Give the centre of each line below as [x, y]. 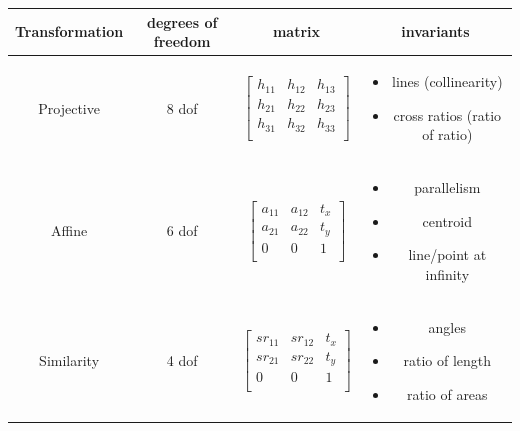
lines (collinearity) [447, 80]
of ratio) [447, 134]
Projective [69, 107]
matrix [296, 31]
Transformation [69, 31]
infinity [447, 273]
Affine [69, 230]
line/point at [447, 254]
